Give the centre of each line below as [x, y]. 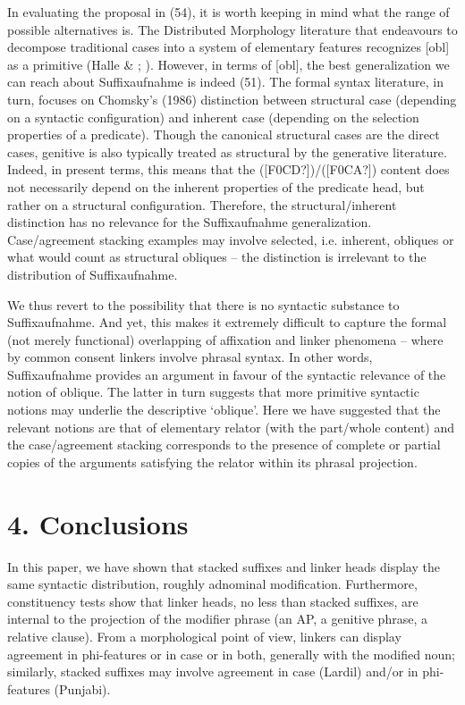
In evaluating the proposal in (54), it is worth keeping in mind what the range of [228, 12]
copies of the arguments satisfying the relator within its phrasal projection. [212, 462]
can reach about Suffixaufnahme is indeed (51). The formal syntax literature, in [226, 82]
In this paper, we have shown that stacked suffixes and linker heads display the [224, 566]
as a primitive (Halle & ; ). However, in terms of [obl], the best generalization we [228, 64]
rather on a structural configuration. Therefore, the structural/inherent [202, 204]
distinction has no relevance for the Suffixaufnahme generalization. [190, 222]
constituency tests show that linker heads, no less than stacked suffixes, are [213, 601]
